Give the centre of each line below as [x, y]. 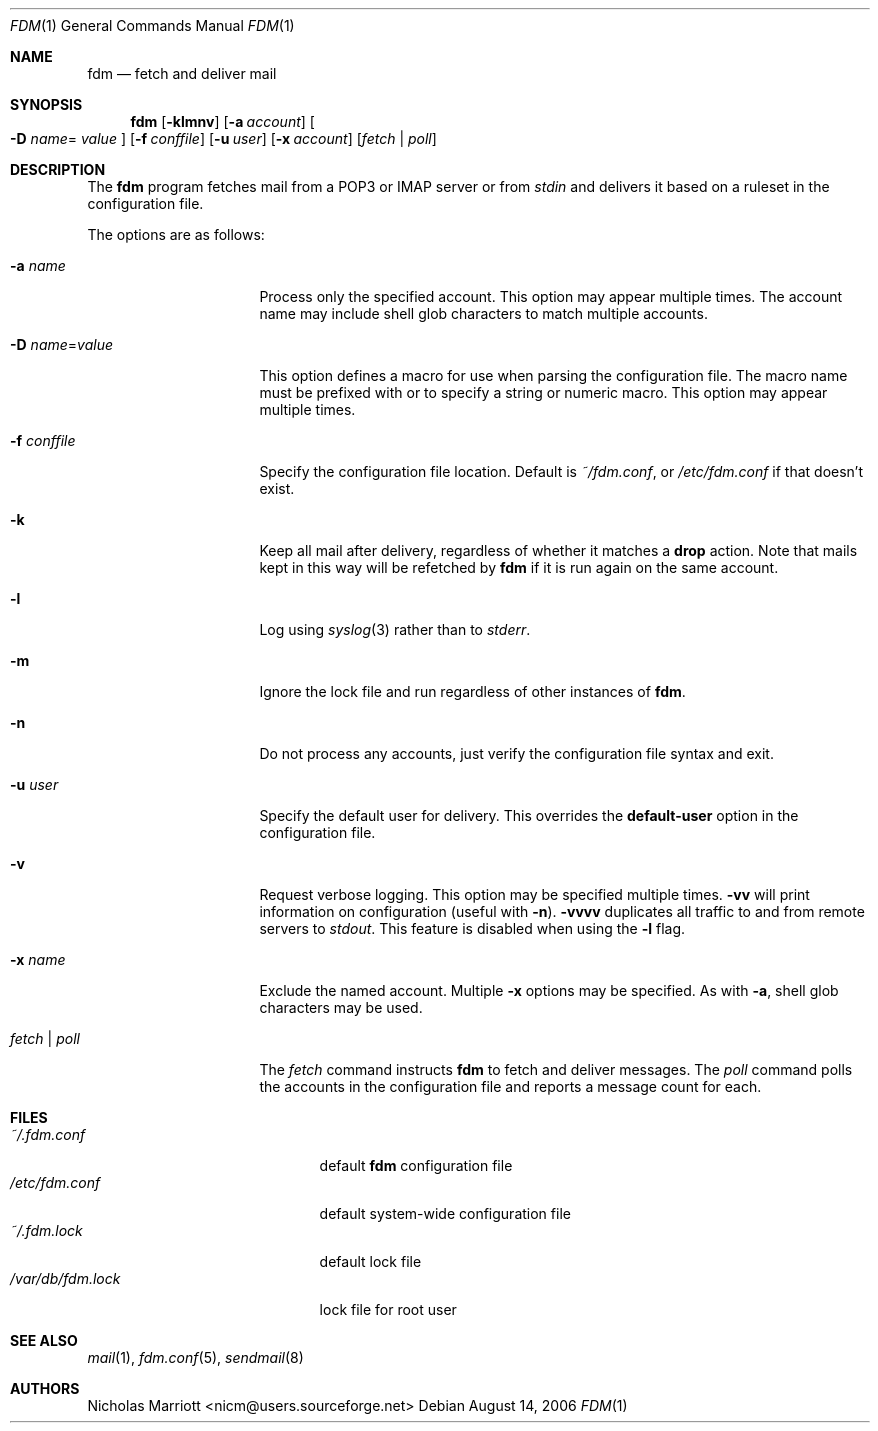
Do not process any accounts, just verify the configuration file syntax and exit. [516, 753]
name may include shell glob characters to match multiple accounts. [483, 313]
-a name [38, 265]
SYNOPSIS [46, 104]
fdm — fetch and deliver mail [182, 73]
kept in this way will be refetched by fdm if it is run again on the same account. [519, 567]
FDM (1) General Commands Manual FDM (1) [152, 25]
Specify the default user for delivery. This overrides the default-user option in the [529, 815]
